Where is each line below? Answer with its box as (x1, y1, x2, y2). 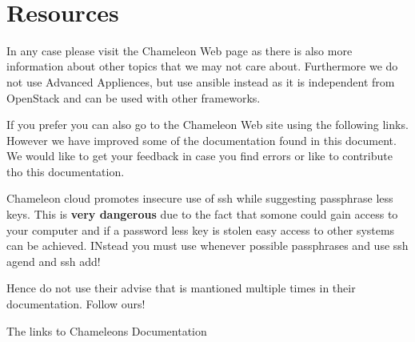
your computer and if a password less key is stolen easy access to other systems (6, 221, 395, 238)
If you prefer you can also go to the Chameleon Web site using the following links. (6, 116, 409, 133)
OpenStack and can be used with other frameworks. (6, 89, 261, 106)
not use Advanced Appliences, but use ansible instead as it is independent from (6, 73, 395, 90)
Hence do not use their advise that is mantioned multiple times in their (6, 280, 356, 296)
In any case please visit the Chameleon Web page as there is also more (6, 42, 353, 58)
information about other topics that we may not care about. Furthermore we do (6, 58, 398, 74)
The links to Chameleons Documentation (6, 322, 207, 339)
